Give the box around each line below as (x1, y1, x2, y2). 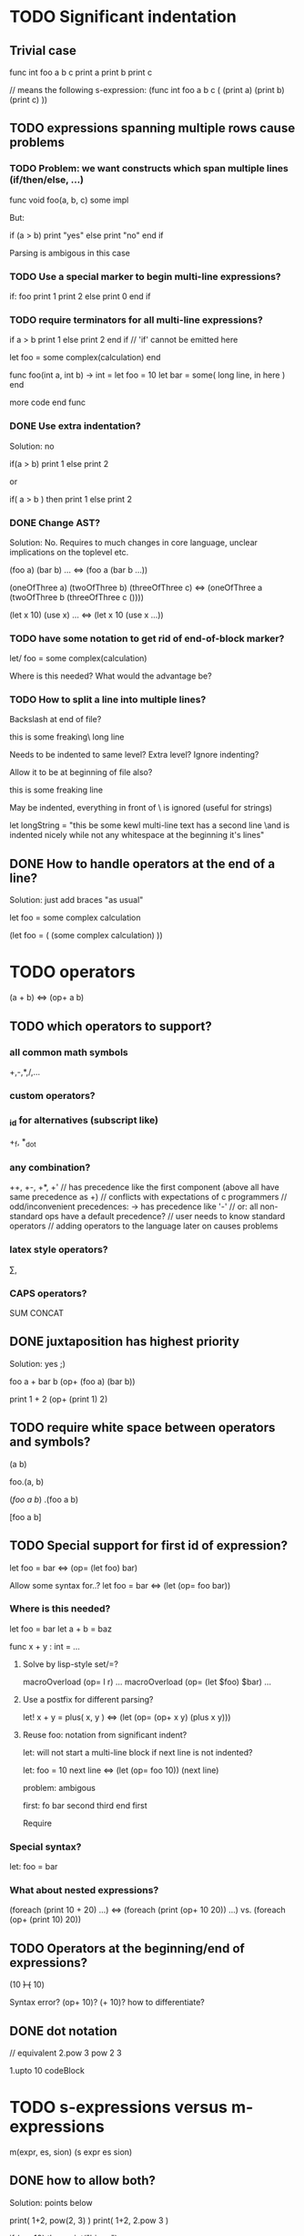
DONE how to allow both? (9, 2173, 157, 2189)
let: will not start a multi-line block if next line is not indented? (22, 1746, 253, 1757)
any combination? (9, 1161, 91, 1174)
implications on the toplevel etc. (9, 546, 129, 557)
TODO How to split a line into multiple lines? (9, 693, 207, 706)
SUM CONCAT (9, 1308, 64, 1319)
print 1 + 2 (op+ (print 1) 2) (9, 1393, 108, 1404)
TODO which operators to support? (9, 1019, 212, 1034)
